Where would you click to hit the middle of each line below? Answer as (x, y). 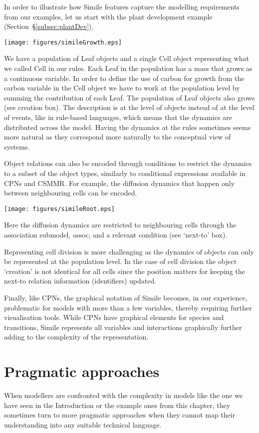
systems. (17, 146)
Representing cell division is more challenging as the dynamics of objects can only (129, 251)
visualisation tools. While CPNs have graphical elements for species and (114, 317)
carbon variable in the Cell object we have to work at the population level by (122, 88)
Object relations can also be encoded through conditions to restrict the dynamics (128, 163)
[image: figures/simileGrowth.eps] (63, 42)
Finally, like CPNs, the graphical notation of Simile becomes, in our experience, (126, 297)
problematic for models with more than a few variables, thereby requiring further (128, 307)
